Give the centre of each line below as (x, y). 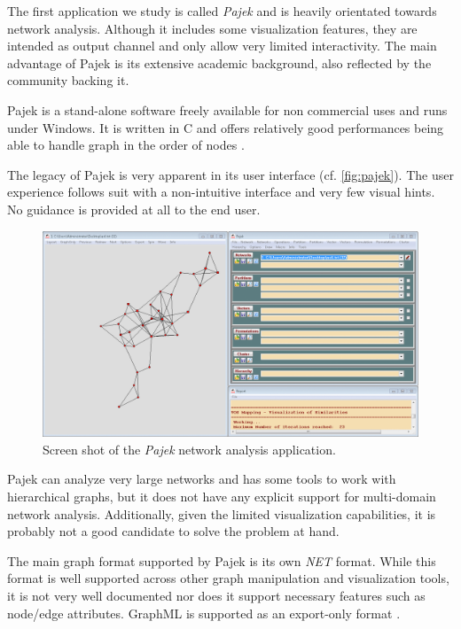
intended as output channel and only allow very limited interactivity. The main (222, 46)
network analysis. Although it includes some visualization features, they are (212, 28)
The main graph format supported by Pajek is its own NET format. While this (222, 560)
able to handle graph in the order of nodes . (126, 145)
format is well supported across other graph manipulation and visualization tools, (228, 578)
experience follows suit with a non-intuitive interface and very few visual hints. (221, 192)
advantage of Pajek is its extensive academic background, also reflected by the (219, 62)
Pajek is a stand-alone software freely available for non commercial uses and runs (227, 109)
